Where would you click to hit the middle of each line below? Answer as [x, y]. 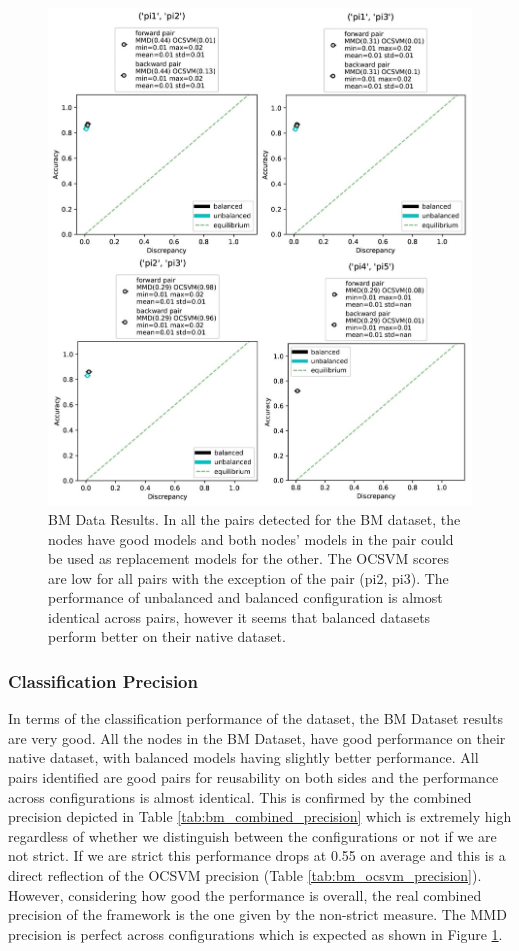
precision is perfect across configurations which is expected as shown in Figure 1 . [255, 933]
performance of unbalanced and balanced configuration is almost [245, 597]
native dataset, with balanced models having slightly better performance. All [243, 757]
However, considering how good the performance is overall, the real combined [245, 894]
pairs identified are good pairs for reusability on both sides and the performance [253, 777]
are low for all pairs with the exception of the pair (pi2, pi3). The [248, 577]
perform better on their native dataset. [167, 636]
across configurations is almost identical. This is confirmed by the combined [240, 796]
